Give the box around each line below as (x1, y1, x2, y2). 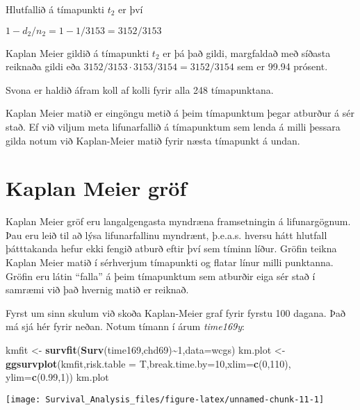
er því (118, 2, 143, 16)
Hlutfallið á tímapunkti (6, 2, 104, 16)
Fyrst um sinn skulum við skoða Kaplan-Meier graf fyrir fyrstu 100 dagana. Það (6, 305, 346, 320)
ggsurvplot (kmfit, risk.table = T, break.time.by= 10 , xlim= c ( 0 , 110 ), (6, 356, 291, 370)
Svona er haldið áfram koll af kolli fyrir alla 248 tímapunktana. (6, 82, 274, 97)
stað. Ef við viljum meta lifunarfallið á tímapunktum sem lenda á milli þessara (6, 119, 341, 133)
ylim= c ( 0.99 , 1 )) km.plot (6, 370, 109, 384)
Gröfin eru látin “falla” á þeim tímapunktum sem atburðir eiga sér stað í (6, 268, 316, 283)
